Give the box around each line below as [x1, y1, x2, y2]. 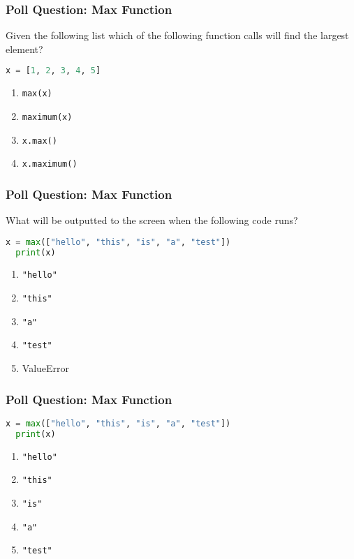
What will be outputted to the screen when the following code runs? [6, 213, 298, 228]
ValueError [22, 361, 70, 375]
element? [6, 41, 43, 56]
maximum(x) [22, 112, 73, 122]
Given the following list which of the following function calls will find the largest [6, 28, 349, 43]
